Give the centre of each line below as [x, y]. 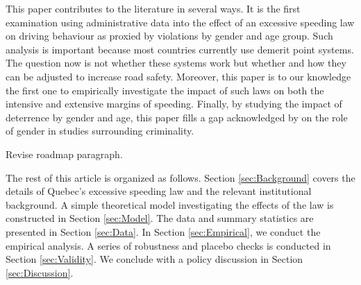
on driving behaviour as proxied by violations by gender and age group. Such [169, 36]
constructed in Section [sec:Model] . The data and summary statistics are [160, 218]
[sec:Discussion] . [40, 272]
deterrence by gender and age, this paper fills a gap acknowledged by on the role [177, 117]
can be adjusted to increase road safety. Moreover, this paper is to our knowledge [178, 76]
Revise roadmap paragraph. [64, 154]
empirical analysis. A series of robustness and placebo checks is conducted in [168, 245]
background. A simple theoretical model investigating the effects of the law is [170, 204]
